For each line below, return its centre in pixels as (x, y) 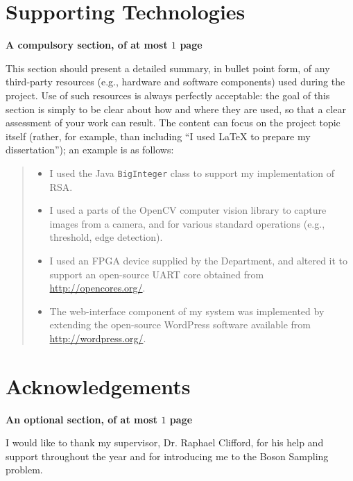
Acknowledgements (98, 386)
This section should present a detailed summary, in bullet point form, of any (168, 68)
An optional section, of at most (82, 419)
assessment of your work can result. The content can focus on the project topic (173, 123)
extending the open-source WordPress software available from (180, 324)
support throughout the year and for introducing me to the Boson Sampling (167, 456)
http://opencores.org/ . (97, 288)
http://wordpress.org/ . (98, 338)
